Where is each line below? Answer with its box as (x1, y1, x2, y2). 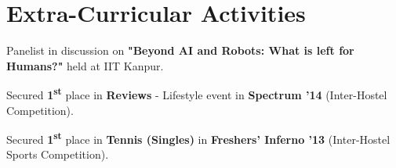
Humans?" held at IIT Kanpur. (6, 57, 164, 73)
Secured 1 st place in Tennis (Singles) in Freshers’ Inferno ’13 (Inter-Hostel (6, 129, 391, 147)
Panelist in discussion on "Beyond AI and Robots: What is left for (6, 42, 354, 59)
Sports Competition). (6, 146, 109, 163)
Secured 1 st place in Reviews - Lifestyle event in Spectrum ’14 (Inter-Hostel (6, 84, 387, 102)
